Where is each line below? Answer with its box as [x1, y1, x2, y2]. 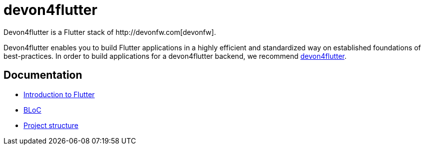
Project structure [23, 121, 79, 130]
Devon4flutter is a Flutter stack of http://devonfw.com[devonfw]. [3, 27, 216, 36]
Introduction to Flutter [23, 90, 95, 99]
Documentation [3, 69, 82, 82]
